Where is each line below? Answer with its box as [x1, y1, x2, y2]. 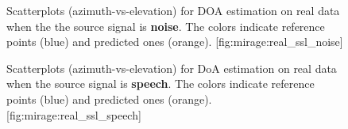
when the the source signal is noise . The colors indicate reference [6, 17, 325, 34]
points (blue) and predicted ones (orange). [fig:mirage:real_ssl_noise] [6, 33, 343, 50]
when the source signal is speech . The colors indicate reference [6, 75, 315, 92]
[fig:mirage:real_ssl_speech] [6, 106, 141, 123]
